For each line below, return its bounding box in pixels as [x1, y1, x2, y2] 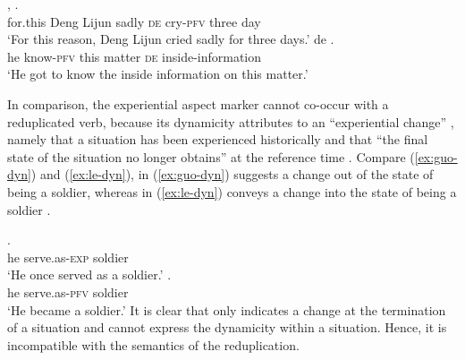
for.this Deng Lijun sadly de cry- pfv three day [7, 12, 261, 30]
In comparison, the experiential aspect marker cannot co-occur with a [7, 94, 389, 113]
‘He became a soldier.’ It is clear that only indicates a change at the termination [7, 300, 446, 319]
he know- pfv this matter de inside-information [7, 47, 262, 65]
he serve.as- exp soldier [7, 247, 129, 266]
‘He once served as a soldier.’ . [7, 265, 172, 284]
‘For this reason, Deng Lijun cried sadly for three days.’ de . [7, 30, 334, 48]
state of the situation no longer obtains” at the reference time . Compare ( [7, 147, 415, 166]
